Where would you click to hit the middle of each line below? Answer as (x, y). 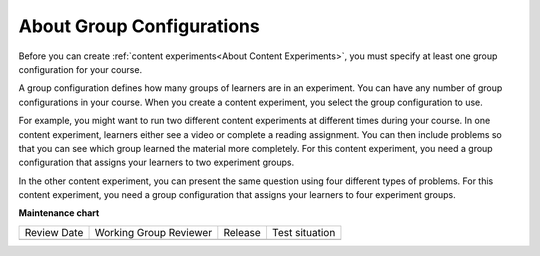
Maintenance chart (59, 213)
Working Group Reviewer (153, 232)
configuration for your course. (80, 69)
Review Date (54, 232)
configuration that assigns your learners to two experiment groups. (156, 162)
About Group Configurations (139, 26)
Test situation (303, 232)
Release (242, 232)
